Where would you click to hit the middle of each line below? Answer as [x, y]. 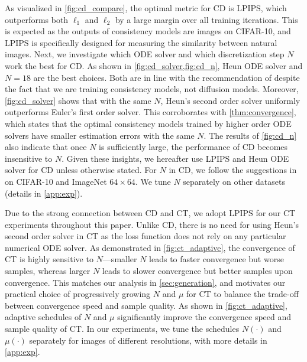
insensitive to [29, 158]
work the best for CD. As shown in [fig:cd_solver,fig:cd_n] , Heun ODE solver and [154, 65]
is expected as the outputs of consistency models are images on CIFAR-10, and [148, 31]
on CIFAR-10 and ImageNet [56, 181]
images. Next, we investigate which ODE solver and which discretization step [145, 54]
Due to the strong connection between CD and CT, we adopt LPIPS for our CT [150, 213]
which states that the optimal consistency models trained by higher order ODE [148, 123]
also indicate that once [46, 147]
